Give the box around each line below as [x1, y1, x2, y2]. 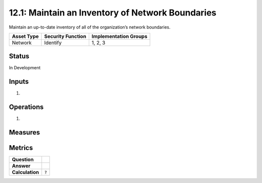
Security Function [44, 33, 87, 40]
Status [9, 52, 30, 61]
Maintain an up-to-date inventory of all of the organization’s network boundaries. [9, 24, 171, 30]
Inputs [9, 77, 29, 86]
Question [12, 156, 34, 163]
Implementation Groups [91, 33, 147, 40]
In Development [9, 65, 41, 71]
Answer [12, 163, 31, 169]
